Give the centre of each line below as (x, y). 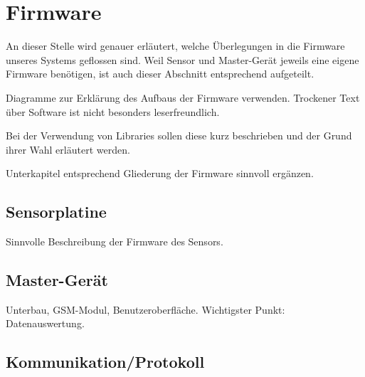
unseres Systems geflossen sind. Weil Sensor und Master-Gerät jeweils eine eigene (182, 59)
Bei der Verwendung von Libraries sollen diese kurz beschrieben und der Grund (179, 136)
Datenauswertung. (45, 323)
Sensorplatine (56, 212)
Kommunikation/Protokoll (105, 362)
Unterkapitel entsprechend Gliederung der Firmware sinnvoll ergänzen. (160, 173)
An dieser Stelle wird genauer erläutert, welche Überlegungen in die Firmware (175, 46)
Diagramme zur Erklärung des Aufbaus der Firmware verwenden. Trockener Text (183, 97)
